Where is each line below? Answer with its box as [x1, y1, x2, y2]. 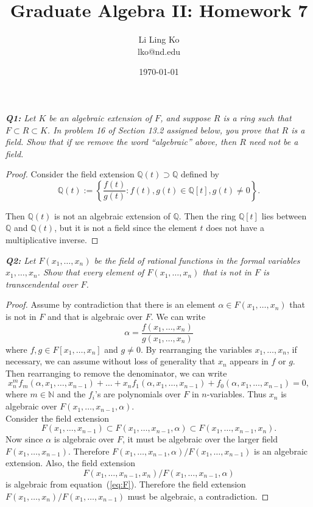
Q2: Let [5, 253, 36, 266]
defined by [180, 168, 219, 180]
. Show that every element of [37, 266, 144, 278]
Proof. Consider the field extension [5, 168, 135, 180]
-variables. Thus [206, 388, 267, 400]
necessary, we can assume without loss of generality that [5, 355, 216, 367]
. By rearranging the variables [140, 342, 252, 355]
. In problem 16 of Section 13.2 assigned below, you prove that [47, 123, 279, 136]
